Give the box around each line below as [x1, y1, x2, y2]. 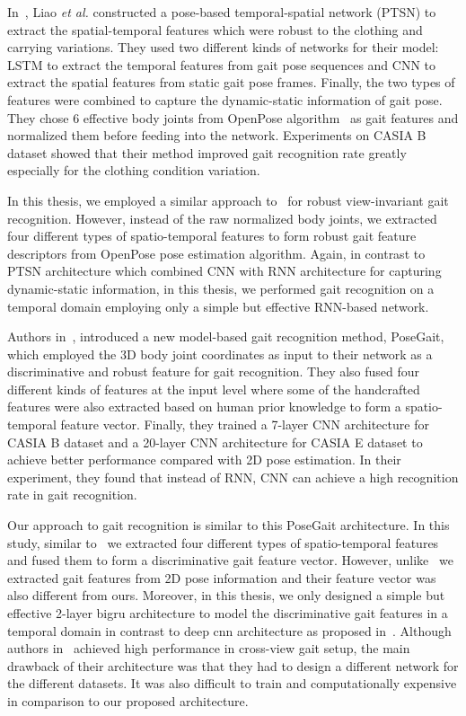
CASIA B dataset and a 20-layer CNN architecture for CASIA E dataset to [7, 432, 423, 451]
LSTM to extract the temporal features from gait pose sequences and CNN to [7, 55, 436, 74]
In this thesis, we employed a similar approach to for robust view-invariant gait [7, 190, 449, 209]
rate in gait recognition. [7, 485, 137, 504]
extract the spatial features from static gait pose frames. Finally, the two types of [7, 73, 455, 92]
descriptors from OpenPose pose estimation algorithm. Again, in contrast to [7, 243, 426, 262]
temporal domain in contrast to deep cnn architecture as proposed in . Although [7, 621, 452, 640]
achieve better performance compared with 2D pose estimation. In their [7, 450, 401, 469]
